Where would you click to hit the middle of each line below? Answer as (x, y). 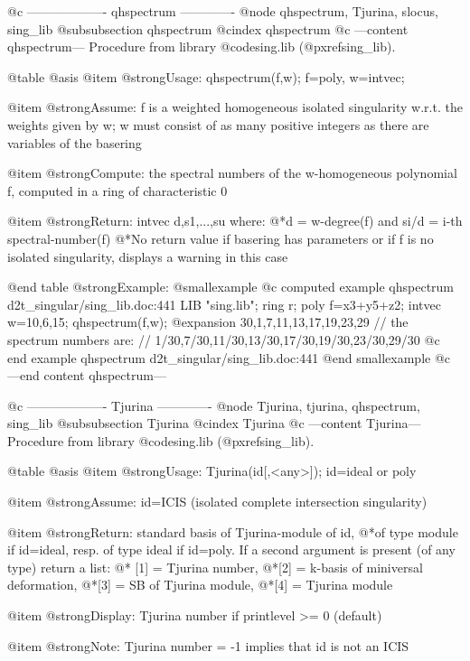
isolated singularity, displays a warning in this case (148, 256)
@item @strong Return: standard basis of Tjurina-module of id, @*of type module (233, 531)
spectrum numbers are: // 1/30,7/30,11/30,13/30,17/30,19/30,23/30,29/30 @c (224, 339)
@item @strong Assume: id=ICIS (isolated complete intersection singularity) (217, 502)
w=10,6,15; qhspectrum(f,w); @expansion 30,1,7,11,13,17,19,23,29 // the (208, 322)
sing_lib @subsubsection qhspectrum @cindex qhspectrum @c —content (208, 28)
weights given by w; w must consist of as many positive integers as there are (218, 124)
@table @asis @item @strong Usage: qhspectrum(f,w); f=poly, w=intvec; (206, 76)
